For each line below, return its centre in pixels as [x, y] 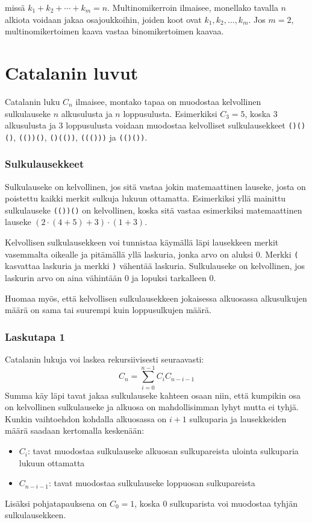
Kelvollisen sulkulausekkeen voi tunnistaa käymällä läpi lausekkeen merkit [142, 242]
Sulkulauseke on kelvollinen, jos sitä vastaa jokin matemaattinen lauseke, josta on [155, 186]
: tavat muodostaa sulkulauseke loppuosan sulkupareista [152, 483]
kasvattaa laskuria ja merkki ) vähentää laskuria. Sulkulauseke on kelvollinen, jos [155, 266]
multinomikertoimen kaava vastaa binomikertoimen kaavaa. [114, 31]
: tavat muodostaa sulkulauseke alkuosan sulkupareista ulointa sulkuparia [163, 451]
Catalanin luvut [72, 72]
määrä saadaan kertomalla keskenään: [75, 430]
